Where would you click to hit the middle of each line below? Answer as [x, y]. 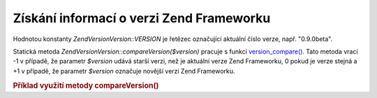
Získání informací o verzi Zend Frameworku [142, 18]
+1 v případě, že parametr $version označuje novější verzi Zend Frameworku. [124, 71]
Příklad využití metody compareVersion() [86, 85]
